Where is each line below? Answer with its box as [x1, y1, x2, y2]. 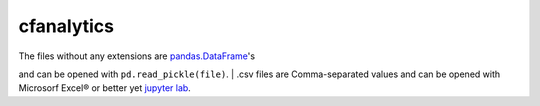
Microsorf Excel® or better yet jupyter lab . [18, 82, 192, 94]
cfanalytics [18, 15, 115, 37]
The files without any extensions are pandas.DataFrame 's [18, 50, 255, 62]
